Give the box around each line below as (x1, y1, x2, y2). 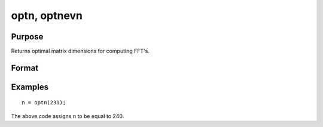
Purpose (11, 32, 44, 42)
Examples (11, 82, 49, 92)
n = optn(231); (22, 99, 66, 106)
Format (11, 63, 39, 73)
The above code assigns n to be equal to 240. (11, 112, 124, 119)
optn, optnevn (11, 9, 83, 22)
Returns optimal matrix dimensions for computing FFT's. (11, 48, 150, 55)
